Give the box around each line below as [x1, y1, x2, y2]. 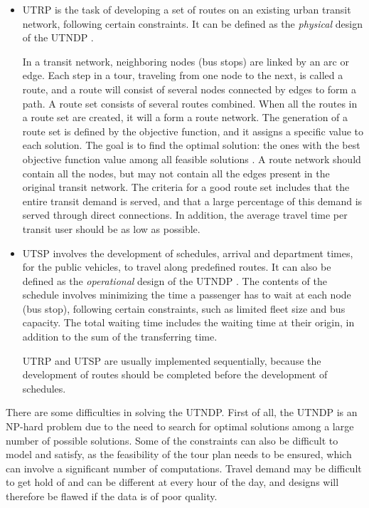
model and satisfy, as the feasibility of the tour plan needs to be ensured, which [6, 447, 352, 462]
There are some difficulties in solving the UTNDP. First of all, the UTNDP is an [6, 405, 358, 420]
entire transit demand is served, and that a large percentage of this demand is [22, 193, 363, 208]
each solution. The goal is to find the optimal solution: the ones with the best [22, 138, 360, 152]
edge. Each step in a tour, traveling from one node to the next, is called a [22, 68, 343, 83]
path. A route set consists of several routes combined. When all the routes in [22, 95, 358, 110]
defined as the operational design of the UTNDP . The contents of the [22, 273, 328, 288]
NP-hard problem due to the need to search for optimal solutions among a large [6, 419, 354, 434]
